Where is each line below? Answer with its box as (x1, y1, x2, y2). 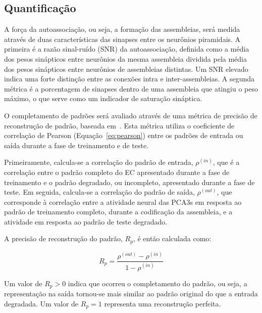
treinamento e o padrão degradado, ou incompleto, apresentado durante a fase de (4, 176, 255, 187)
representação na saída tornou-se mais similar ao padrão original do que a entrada (4, 288, 258, 299)
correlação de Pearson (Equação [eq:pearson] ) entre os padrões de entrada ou (4, 130, 243, 141)
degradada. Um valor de (4, 298, 79, 308)
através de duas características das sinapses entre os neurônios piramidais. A (4, 33, 241, 44)
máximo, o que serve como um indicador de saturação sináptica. (4, 93, 202, 104)
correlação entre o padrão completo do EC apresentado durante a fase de (4, 166, 230, 177)
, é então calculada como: (133, 233, 212, 244)
